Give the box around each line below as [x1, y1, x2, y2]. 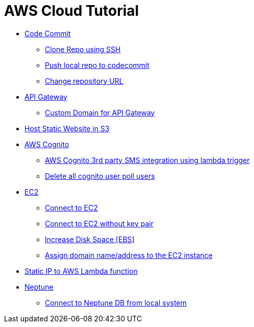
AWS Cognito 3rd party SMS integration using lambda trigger [45, 155, 250, 165]
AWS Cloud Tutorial [4, 2, 139, 19]
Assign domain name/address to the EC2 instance [45, 250, 213, 260]
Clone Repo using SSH [45, 44, 121, 54]
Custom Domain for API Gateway [45, 108, 155, 117]
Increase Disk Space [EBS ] [45, 235, 135, 244]
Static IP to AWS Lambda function [24, 266, 138, 275]
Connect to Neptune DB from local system [45, 298, 187, 307]
